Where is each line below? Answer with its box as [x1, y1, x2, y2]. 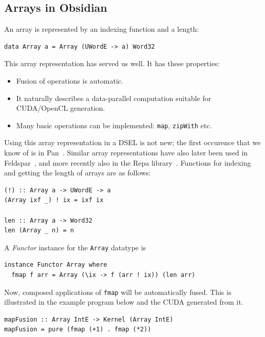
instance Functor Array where [4, 261, 107, 269]
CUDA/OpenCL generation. [16, 103, 105, 113]
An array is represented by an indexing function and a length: [4, 24, 199, 34]
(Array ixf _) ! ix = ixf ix [4, 196, 104, 204]
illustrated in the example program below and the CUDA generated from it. [4, 296, 243, 307]
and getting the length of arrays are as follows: [4, 167, 151, 178]
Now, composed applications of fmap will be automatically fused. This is [4, 286, 232, 297]
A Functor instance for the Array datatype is [4, 242, 146, 252]
